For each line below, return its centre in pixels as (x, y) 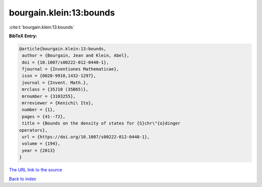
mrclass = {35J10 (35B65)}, (55, 89)
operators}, (33, 130)
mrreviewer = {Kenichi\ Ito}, (58, 103)
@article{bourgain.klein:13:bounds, (63, 49)
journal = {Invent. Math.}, (55, 83)
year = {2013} (39, 150)
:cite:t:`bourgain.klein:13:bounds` (42, 27)
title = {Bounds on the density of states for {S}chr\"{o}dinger (101, 123)
